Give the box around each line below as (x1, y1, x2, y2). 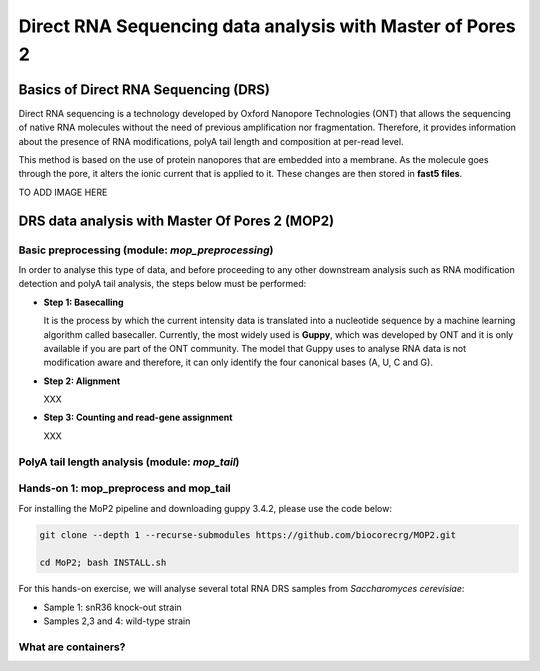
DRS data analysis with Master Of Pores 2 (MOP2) (18, 212, 335, 229)
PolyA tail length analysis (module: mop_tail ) (18, 455, 240, 469)
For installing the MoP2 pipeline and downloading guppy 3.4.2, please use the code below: (18, 502, 392, 514)
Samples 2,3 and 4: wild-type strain (43, 615, 191, 627)
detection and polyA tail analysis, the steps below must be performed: (18, 278, 307, 290)
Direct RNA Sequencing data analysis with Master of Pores (18, 15, 516, 37)
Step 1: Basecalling (43, 296, 124, 308)
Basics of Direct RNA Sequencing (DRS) (18, 81, 270, 98)
